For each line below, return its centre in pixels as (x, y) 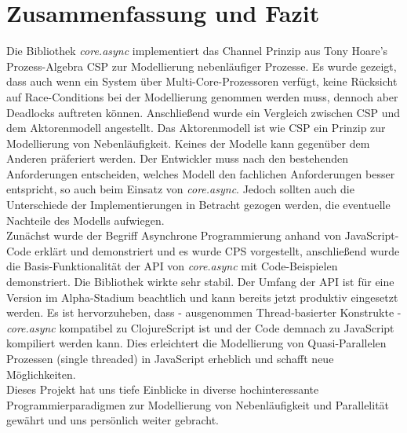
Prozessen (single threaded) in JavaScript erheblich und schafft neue (170, 358)
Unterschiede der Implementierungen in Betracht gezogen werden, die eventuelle (198, 205)
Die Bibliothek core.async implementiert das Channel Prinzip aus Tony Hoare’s (197, 51)
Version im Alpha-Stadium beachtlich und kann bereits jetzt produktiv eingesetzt (202, 297)
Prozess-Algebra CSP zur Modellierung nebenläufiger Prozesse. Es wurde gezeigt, (202, 66)
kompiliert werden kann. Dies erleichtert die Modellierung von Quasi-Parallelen (196, 343)
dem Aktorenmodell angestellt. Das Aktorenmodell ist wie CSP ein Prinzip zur (196, 128)
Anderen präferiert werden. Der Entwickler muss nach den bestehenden (178, 158)
